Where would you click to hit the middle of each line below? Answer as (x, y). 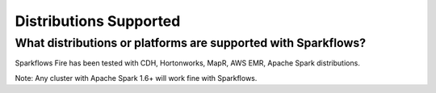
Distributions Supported (98, 21)
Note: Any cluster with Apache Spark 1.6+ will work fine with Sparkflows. (136, 78)
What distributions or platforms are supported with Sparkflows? (191, 43)
